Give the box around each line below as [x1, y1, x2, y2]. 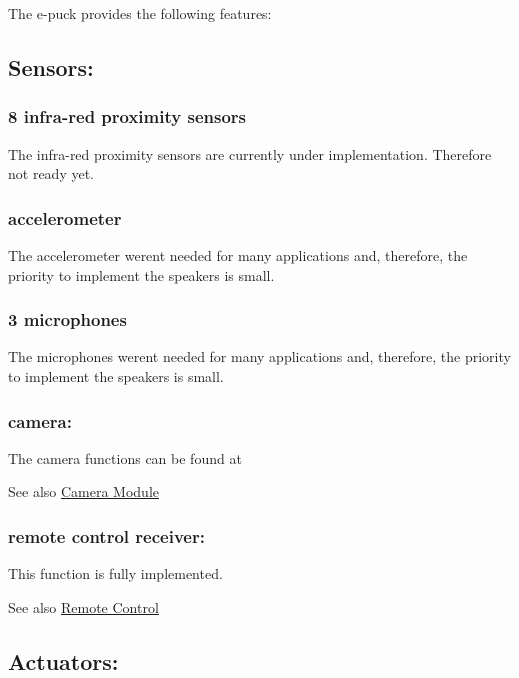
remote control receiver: [8, 523, 205, 548]
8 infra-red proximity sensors [8, 104, 246, 129]
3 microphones [8, 307, 127, 332]
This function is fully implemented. [8, 563, 223, 584]
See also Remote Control [8, 596, 159, 617]
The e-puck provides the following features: [8, 3, 272, 23]
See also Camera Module [8, 481, 160, 502]
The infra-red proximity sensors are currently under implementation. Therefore [8, 143, 492, 164]
